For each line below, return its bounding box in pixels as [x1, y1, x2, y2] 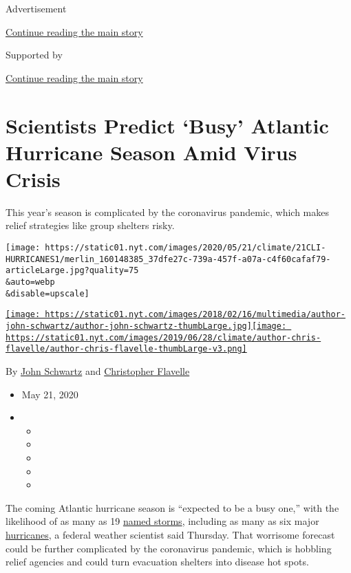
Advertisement [6, 1, 67, 15]
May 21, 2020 [21, 387, 78, 401]
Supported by [6, 47, 63, 62]
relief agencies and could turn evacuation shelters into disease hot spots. [6, 554, 309, 569]
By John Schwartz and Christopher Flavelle [6, 363, 190, 378]
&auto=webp [6, 277, 55, 288]
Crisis [6, 164, 61, 193]
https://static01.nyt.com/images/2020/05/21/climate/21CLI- [45, 243, 326, 253]
